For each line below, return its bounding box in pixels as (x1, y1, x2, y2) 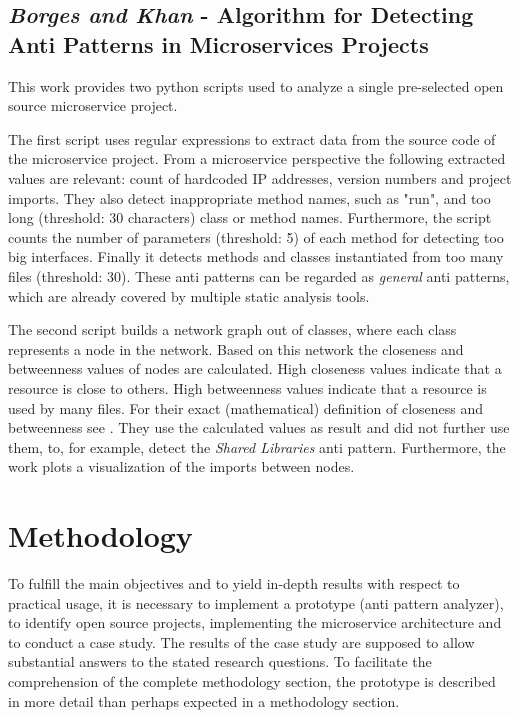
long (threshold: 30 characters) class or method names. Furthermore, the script (8, 207, 492, 228)
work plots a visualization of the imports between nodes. (8, 456, 355, 477)
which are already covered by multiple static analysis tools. (8, 285, 370, 306)
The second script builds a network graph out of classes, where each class (8, 319, 457, 340)
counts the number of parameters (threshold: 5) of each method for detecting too (8, 226, 504, 247)
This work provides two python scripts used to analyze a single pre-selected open (8, 75, 504, 96)
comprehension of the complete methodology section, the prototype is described (8, 670, 496, 691)
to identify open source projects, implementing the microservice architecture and (8, 612, 502, 633)
